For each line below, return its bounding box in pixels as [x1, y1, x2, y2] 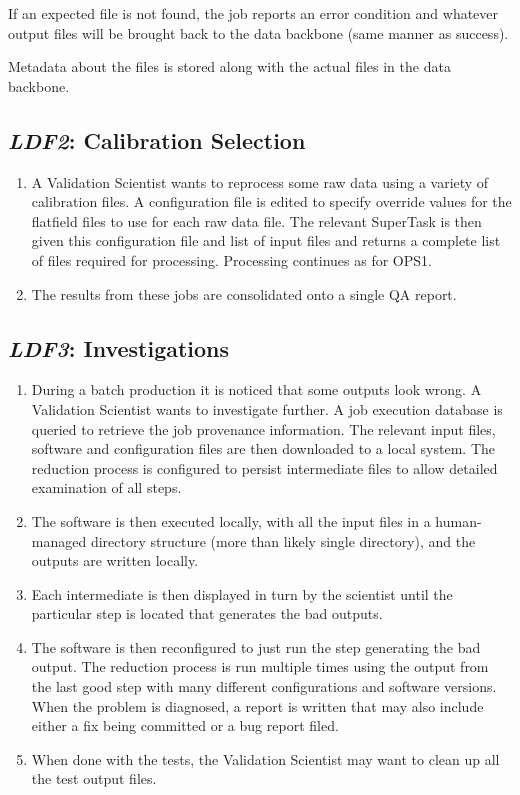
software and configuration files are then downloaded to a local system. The [31, 438, 495, 459]
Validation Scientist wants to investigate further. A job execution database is [31, 398, 503, 419]
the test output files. [31, 768, 157, 789]
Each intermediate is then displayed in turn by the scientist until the [31, 583, 453, 604]
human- [435, 510, 482, 531]
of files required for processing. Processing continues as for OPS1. [31, 249, 432, 270]
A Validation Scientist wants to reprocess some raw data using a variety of [31, 171, 489, 192]
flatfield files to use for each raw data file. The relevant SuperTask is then [31, 210, 482, 231]
